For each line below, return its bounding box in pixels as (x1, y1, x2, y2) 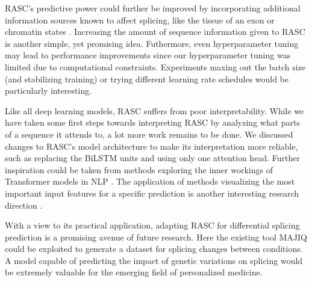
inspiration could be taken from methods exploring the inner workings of (5, 163, 273, 176)
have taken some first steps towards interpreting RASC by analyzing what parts (5, 116, 301, 129)
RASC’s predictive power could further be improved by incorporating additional (5, 2, 301, 14)
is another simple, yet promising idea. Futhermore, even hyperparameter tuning (5, 37, 299, 49)
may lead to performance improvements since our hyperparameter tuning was (5, 49, 291, 61)
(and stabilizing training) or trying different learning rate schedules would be (5, 72, 289, 85)
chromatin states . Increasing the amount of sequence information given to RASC (5, 25, 305, 38)
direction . (5, 198, 43, 211)
